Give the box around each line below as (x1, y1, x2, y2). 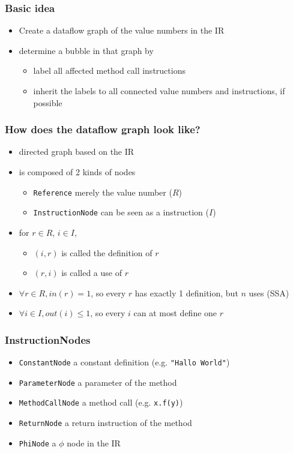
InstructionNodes (5, 332, 91, 347)
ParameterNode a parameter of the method (19, 376, 177, 388)
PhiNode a (19, 436, 56, 449)
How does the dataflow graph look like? (5, 122, 201, 137)
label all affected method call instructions (33, 64, 186, 77)
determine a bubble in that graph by (19, 44, 154, 56)
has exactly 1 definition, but (134, 286, 238, 299)
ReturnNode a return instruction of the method (19, 416, 192, 429)
